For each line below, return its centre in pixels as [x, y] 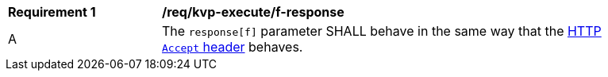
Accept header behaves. [233, 47]
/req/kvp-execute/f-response [253, 12]
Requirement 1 [52, 12]
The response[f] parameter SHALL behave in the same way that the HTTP [382, 31]
